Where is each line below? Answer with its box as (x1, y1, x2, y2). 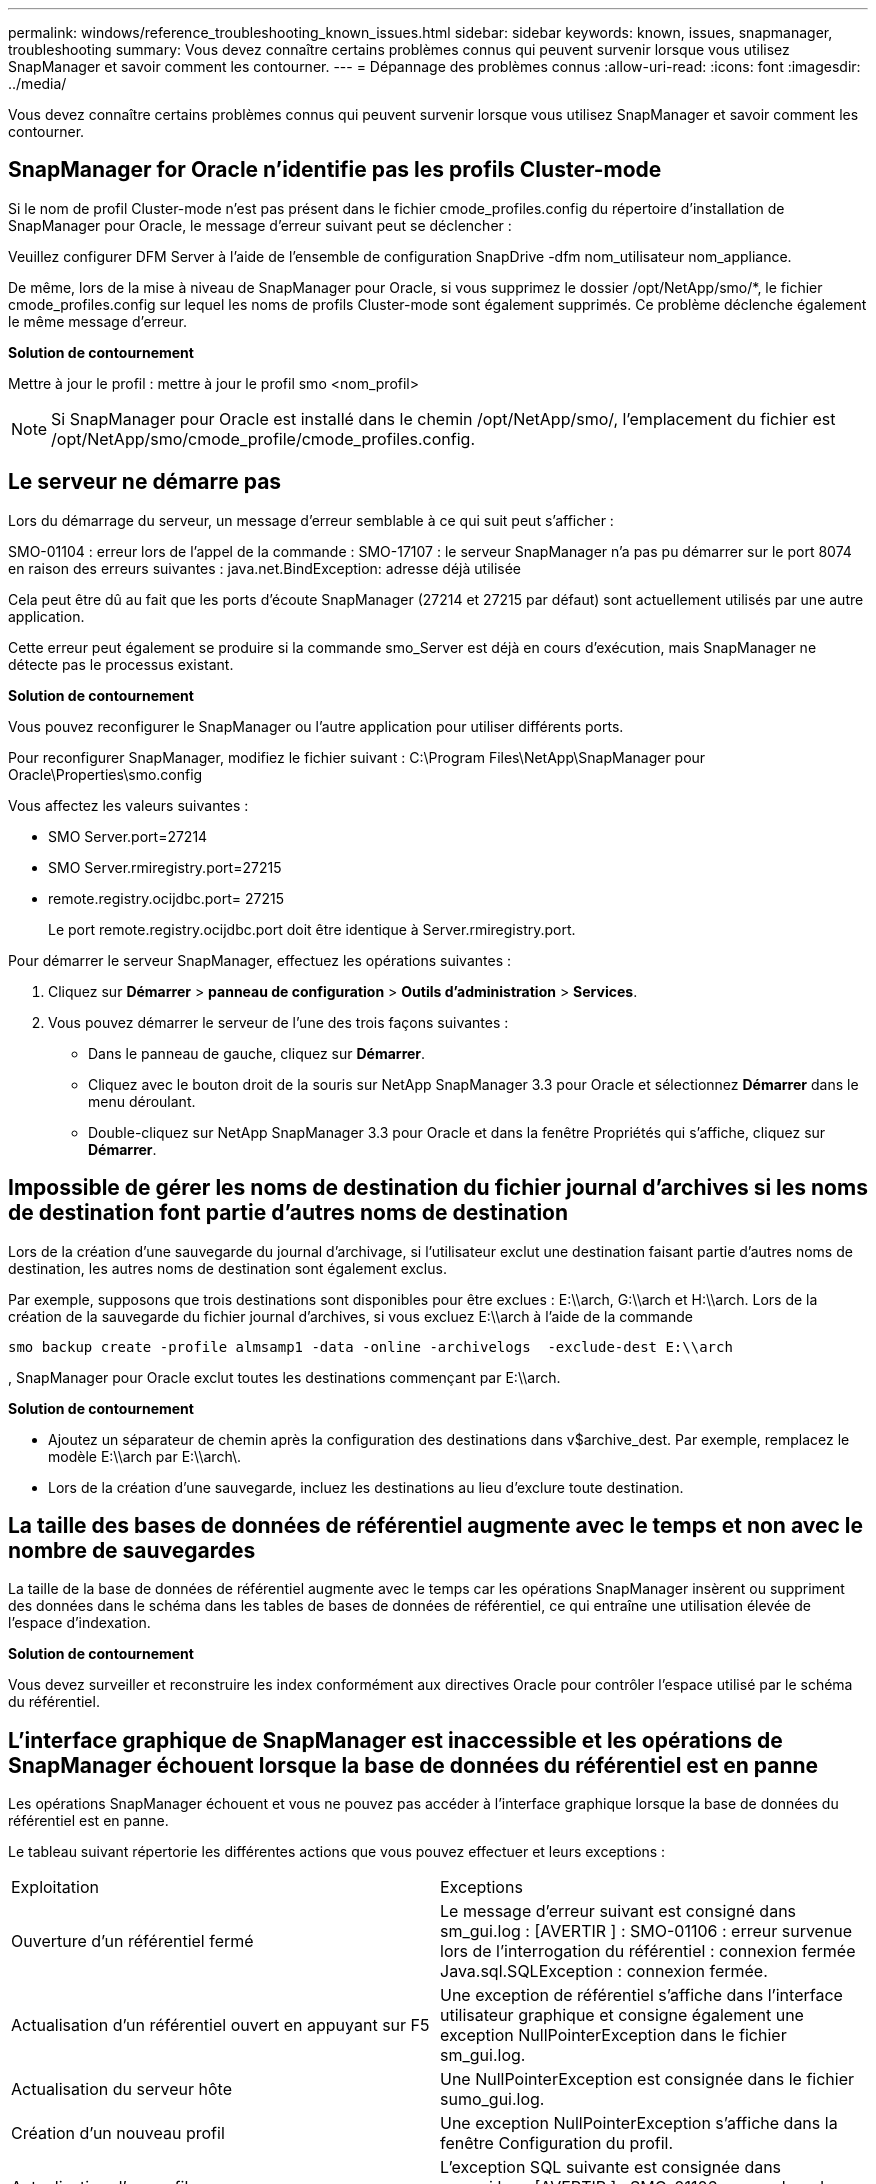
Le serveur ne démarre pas (8, 469, 282, 495)
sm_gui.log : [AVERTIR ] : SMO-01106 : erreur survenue (440, 1921, 853, 1942)
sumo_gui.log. (440, 2089, 545, 2110)
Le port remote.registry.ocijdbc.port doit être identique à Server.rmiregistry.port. (48, 920, 576, 938)
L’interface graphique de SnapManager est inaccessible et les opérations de (8, 1727, 783, 1753)
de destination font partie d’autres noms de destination (8, 1200, 569, 1226)
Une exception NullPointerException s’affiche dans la (440, 2113, 838, 2134)
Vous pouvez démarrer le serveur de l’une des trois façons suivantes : (48, 1013, 509, 1031)
